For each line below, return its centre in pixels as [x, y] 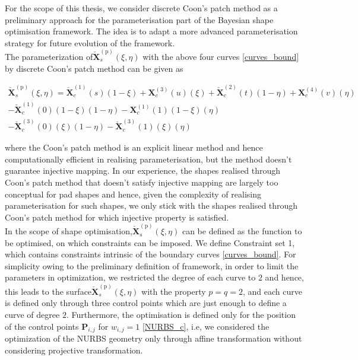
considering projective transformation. [74, 350]
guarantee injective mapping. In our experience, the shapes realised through [143, 171]
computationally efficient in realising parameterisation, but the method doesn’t [148, 159]
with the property [174, 291]
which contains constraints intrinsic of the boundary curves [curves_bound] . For [151, 254]
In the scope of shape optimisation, [69, 231]
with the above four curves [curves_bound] [221, 57]
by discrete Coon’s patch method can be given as [94, 68]
